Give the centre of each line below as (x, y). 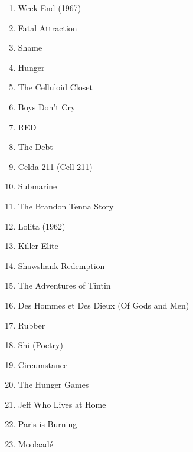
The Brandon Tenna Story (66, 206)
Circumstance (43, 364)
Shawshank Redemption (61, 265)
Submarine (37, 186)
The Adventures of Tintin (64, 285)
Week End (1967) (50, 8)
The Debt (35, 147)
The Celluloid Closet (55, 87)
